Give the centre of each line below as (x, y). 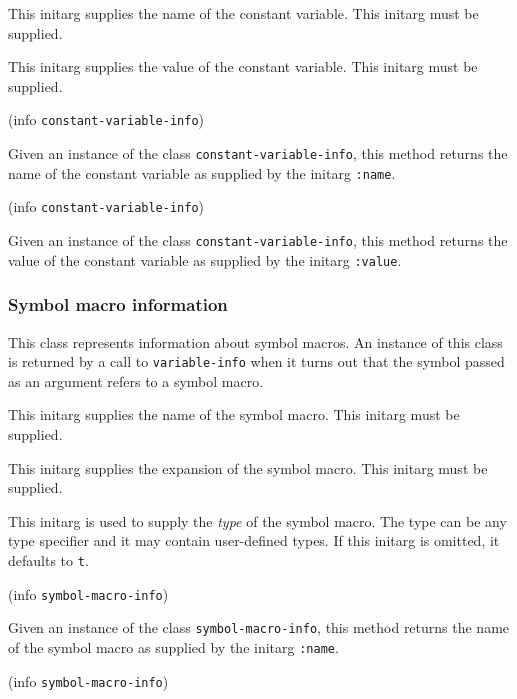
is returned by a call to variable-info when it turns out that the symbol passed (256, 361)
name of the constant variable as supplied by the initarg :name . (202, 172)
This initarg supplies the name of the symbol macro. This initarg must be (234, 414)
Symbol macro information (118, 304)
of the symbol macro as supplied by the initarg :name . (173, 646)
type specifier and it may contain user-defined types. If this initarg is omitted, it (254, 540)
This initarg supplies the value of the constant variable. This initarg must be (243, 66)
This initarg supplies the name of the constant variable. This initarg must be (243, 13)
